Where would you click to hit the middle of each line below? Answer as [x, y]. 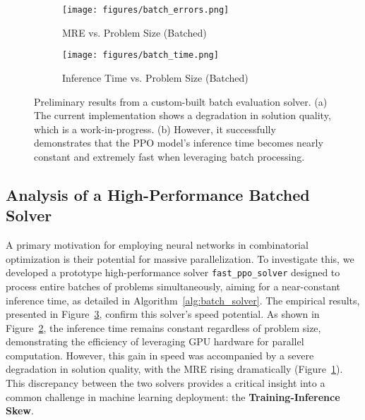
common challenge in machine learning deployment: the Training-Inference [173, 396]
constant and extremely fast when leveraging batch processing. [169, 156]
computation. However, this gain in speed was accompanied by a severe [160, 355]
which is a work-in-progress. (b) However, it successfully [155, 129]
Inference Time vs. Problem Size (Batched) [155, 77]
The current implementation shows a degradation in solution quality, [182, 115]
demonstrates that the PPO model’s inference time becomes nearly [179, 143]
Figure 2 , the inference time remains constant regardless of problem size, [163, 327]
